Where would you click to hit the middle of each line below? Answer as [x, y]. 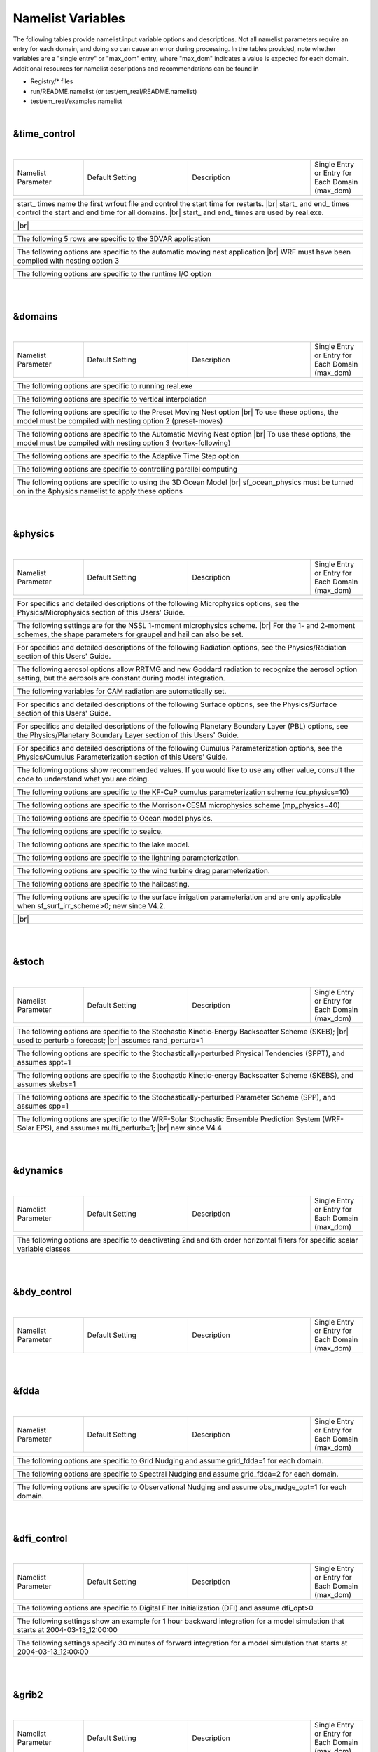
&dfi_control [40, 1538]
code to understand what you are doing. [83, 779]
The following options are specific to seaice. [90, 831]
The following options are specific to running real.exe [105, 386]
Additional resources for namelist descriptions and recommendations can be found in [136, 68]
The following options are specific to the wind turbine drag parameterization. [144, 870]
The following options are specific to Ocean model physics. [115, 818]
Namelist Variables [69, 18]
